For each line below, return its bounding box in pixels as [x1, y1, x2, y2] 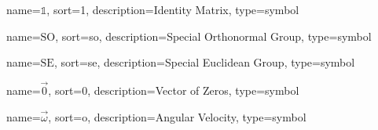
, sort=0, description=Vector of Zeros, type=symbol [48, 82, 299, 98]
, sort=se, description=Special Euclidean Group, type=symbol [53, 54, 355, 70]
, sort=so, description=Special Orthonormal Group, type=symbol [55, 27, 372, 44]
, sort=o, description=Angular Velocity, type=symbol [48, 108, 306, 125]
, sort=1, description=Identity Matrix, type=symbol [46, 2, 299, 17]
